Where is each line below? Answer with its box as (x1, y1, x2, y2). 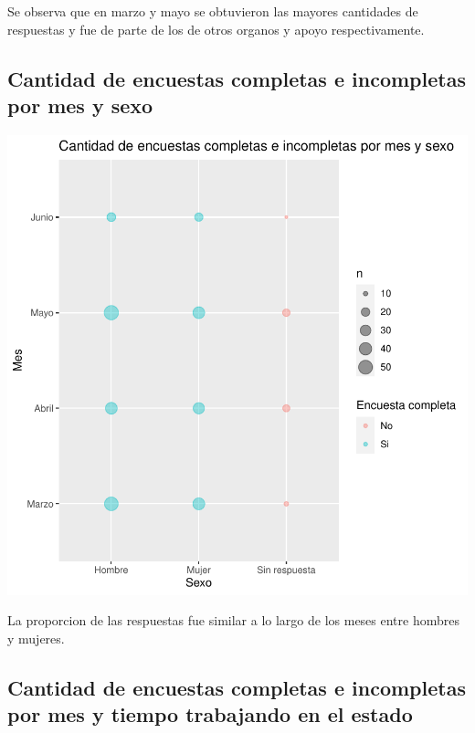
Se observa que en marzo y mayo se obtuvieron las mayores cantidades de (7, 2, 418, 20)
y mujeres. (7, 628, 65, 647)
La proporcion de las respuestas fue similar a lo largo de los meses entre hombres (7, 611, 459, 630)
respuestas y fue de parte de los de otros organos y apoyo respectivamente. (7, 19, 425, 38)
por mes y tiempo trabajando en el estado (7, 700, 413, 728)
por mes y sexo (7, 90, 153, 119)
